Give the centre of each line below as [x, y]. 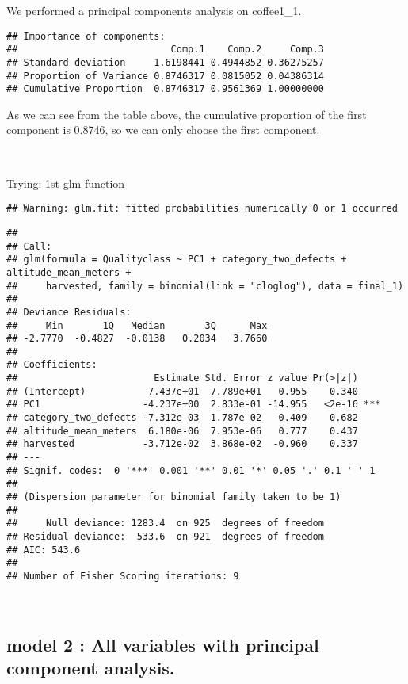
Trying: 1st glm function [66, 183]
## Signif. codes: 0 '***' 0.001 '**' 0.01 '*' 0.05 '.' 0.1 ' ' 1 [191, 470]
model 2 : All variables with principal [163, 644]
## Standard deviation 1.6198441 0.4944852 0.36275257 [165, 62]
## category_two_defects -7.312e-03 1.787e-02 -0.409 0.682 [182, 418]
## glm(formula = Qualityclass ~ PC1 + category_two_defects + [177, 260]
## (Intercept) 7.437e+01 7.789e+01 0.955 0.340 [182, 391]
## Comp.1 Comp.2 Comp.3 [165, 50]
